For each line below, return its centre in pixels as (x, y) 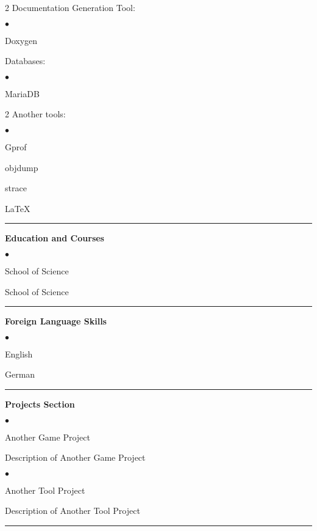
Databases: (25, 61)
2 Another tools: (35, 114)
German (20, 374)
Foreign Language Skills (56, 321)
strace (16, 188)
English (19, 353)
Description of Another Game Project (75, 457)
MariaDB (22, 93)
